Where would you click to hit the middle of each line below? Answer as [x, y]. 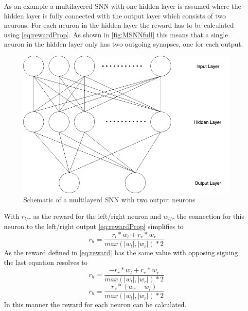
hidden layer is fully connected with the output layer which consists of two [115, 15]
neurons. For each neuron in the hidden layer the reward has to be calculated [119, 25]
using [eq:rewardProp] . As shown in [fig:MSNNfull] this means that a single [116, 34]
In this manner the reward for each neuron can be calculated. [95, 304]
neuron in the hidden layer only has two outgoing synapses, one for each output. [124, 44]
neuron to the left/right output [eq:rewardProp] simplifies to [94, 226]
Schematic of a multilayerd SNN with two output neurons [109, 200]
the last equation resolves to [46, 262]
